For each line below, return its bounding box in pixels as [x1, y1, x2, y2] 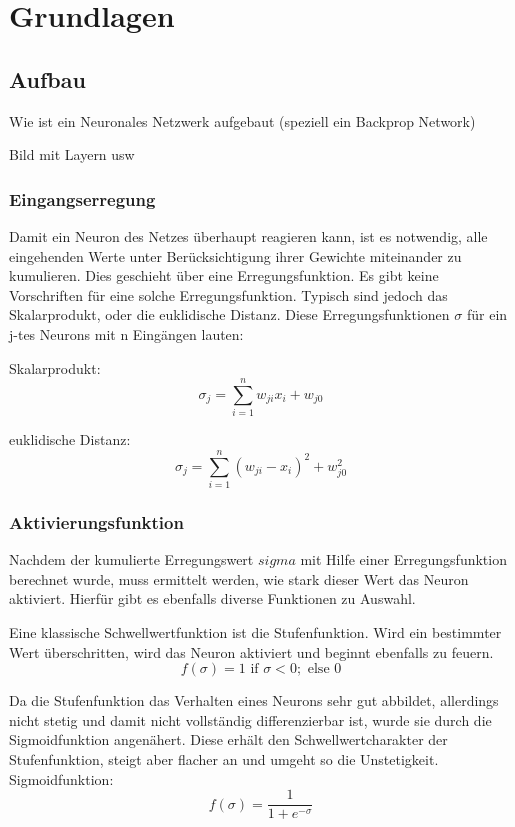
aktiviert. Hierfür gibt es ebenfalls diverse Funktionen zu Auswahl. [9, 588, 416, 609]
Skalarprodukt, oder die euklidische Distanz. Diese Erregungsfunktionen [9, 304, 450, 325]
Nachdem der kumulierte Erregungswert [9, 549, 254, 570]
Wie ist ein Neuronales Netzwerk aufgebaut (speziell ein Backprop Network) [9, 110, 476, 131]
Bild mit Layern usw [9, 144, 135, 165]
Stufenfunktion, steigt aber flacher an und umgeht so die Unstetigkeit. [9, 748, 439, 769]
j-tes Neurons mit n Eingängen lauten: [9, 323, 244, 344]
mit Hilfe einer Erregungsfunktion [300, 549, 507, 570]
